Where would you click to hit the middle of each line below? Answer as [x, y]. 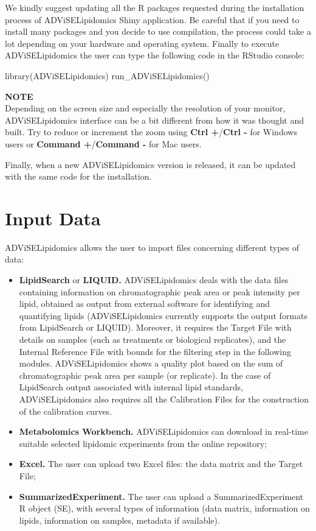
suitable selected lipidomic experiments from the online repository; [143, 443]
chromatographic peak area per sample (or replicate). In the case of [145, 375]
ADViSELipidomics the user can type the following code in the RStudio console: [155, 55]
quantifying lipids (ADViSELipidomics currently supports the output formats [163, 315]
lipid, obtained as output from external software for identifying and [145, 304]
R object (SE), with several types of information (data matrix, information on [164, 508]
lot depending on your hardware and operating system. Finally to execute [142, 43]
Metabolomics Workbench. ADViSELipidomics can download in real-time [163, 431]
